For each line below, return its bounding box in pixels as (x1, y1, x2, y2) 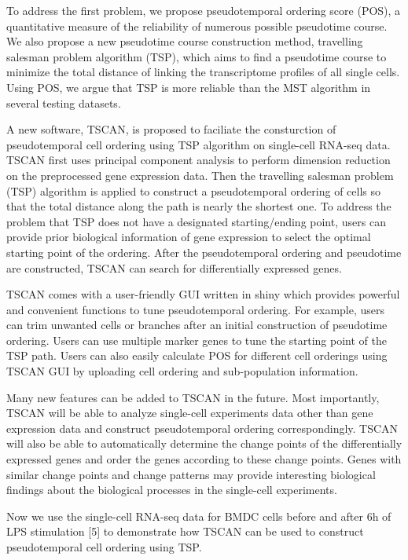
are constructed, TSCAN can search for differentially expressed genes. (6, 259, 342, 276)
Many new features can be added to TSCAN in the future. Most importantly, (6, 389, 380, 405)
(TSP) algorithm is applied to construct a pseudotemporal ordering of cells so (6, 182, 381, 199)
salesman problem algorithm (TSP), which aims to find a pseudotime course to (6, 48, 387, 64)
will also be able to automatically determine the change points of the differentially (6, 435, 402, 452)
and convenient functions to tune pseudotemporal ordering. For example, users (6, 301, 385, 317)
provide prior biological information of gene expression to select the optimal (6, 229, 371, 245)
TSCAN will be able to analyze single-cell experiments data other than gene (6, 404, 373, 421)
